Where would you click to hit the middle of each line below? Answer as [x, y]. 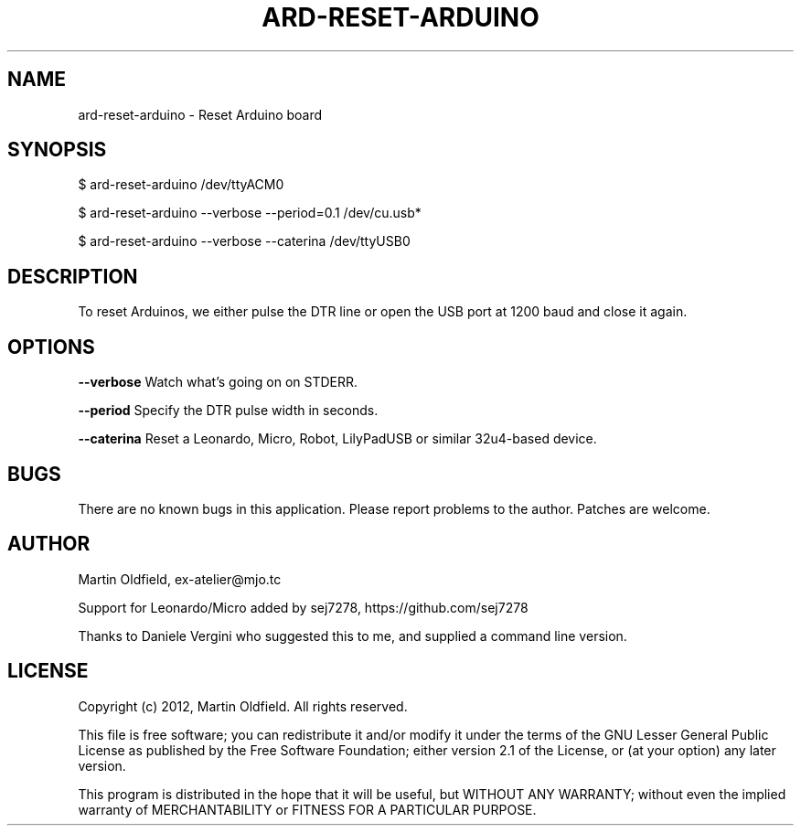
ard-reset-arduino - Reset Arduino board [200, 114]
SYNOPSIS [57, 150]
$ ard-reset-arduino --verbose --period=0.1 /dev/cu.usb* [250, 213]
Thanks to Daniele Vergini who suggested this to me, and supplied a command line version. [352, 635]
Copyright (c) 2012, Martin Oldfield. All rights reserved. [243, 706]
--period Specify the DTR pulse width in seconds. [228, 411]
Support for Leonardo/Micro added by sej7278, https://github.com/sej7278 [303, 607]
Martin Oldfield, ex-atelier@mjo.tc [180, 579]
